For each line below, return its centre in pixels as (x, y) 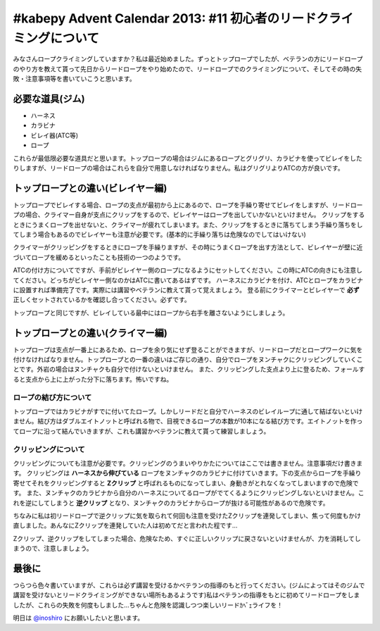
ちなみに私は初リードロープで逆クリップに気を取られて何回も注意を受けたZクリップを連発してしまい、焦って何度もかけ (187, 516)
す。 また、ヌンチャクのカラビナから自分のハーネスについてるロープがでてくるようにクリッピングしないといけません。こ (189, 493)
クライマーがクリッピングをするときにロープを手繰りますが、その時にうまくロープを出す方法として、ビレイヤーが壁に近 (188, 247)
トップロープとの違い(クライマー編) (90, 333)
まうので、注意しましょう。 (53, 549)
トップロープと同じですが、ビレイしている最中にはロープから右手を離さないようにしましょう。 (151, 313)
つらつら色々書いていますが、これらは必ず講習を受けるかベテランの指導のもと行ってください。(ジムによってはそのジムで (189, 585)
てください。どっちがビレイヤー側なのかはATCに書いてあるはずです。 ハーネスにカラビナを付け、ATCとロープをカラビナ (188, 280)
